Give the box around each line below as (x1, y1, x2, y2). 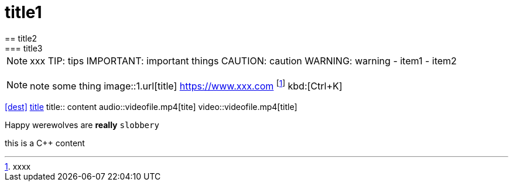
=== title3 (5, 43, 43, 53)
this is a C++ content (5, 138, 85, 149)
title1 (5, 2, 42, 22)
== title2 (5, 33, 37, 43)
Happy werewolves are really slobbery (5, 120, 159, 130)
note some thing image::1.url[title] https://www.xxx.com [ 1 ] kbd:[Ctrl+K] (30, 78, 343, 92)
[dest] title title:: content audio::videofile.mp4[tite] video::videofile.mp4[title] (5, 102, 297, 112)
